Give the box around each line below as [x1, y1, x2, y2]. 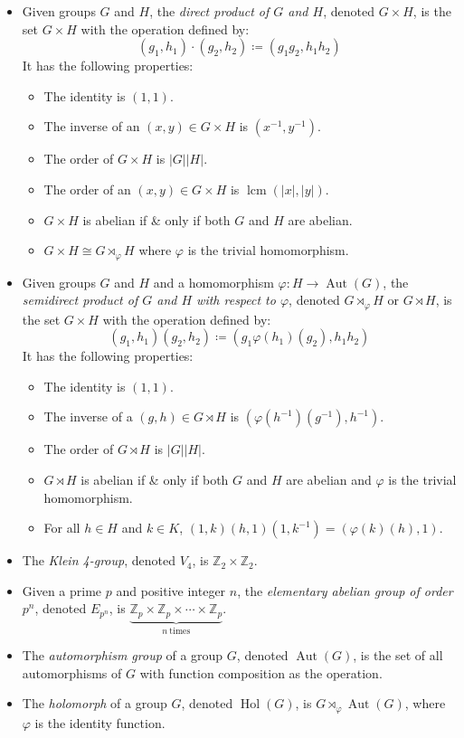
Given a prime [22, 581, 102, 600]
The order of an [43, 179, 131, 198]
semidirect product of [22, 290, 138, 309]
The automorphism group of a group [22, 646, 223, 665]
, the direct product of [149, 2, 270, 20]
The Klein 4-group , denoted [22, 551, 175, 570]
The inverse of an [43, 117, 140, 136]
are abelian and [286, 470, 372, 489]
